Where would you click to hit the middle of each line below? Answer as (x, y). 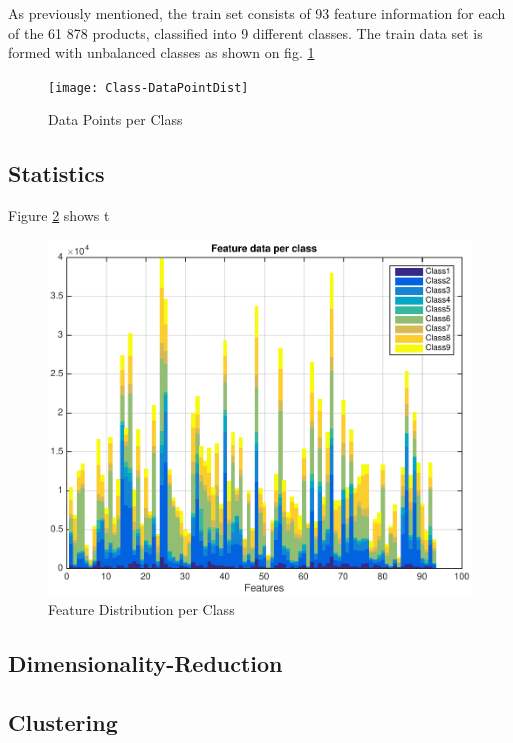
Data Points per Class (115, 119)
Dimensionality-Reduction (145, 663)
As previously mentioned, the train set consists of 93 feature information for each (257, 13)
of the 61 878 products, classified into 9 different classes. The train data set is (245, 32)
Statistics (56, 173)
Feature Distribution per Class (141, 609)
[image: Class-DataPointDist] (148, 87)
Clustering (63, 722)
